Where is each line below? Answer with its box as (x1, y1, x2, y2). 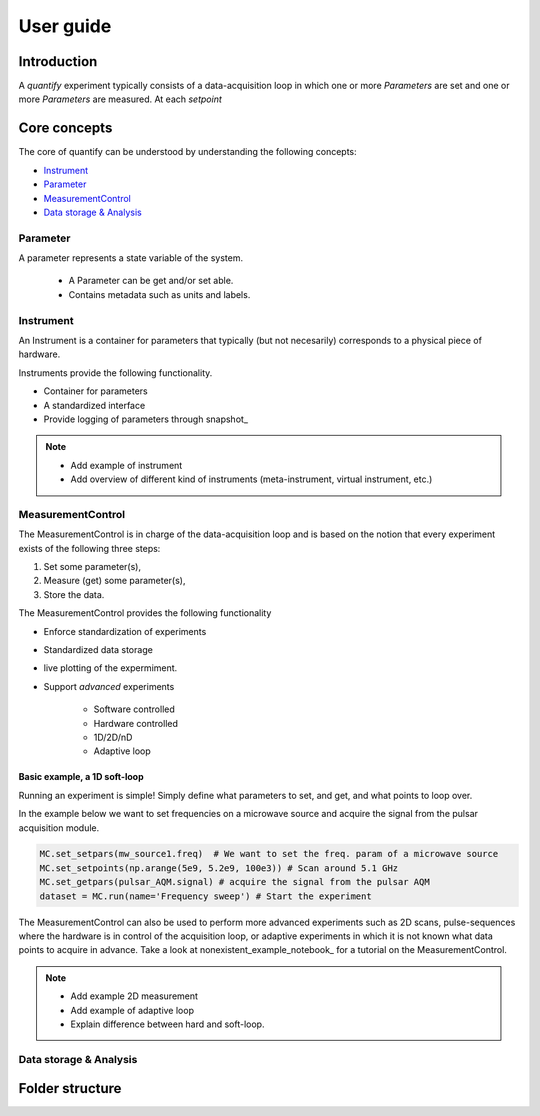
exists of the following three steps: (18, 542, 161, 554)
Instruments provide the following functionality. (18, 366, 213, 379)
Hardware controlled (93, 717, 179, 729)
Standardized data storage (43, 643, 154, 655)
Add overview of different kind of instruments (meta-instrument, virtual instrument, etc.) (70, 473, 433, 485)
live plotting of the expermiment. (43, 662, 178, 674)
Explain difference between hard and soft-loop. (70, 1018, 265, 1030)
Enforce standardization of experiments (43, 625, 207, 637)
